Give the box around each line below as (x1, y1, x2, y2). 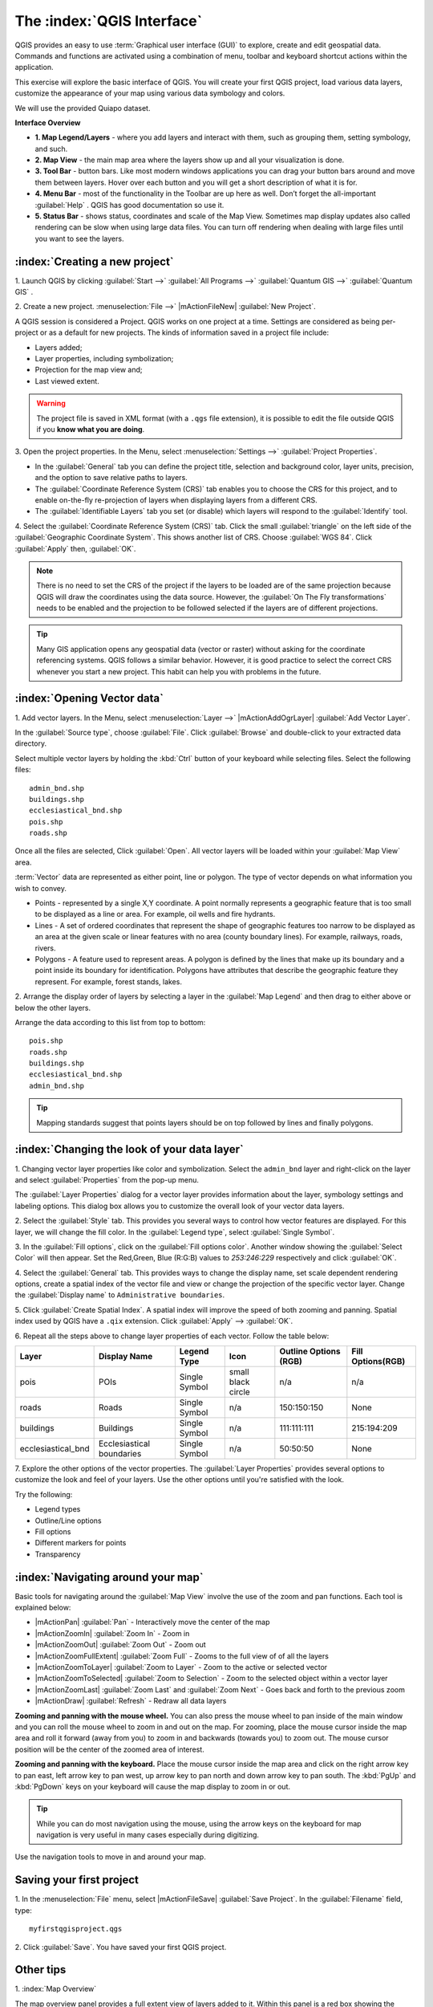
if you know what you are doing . (36, 425, 145, 434)
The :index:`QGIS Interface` (14, 12, 203, 30)
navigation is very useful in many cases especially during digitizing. (36, 1830, 260, 1840)
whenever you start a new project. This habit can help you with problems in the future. (36, 666, 322, 676)
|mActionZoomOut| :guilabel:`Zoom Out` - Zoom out (34, 1640, 206, 1650)
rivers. (34, 943, 56, 953)
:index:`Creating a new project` (14, 254, 174, 268)
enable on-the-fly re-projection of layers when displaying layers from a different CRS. (34, 495, 318, 505)
